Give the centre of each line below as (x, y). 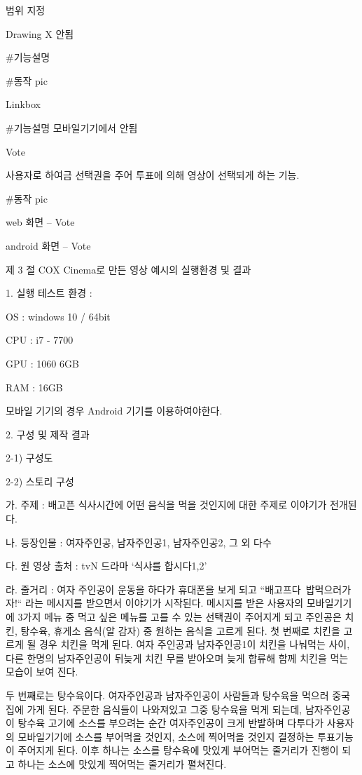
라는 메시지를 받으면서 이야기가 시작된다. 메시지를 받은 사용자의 (165, 603)
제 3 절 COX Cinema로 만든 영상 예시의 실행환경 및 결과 (128, 269)
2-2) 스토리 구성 (40, 481)
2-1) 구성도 (29, 458)
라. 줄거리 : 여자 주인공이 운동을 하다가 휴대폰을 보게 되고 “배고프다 (153, 589)
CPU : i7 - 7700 (40, 340)
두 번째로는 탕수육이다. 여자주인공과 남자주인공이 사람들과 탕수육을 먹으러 (167, 695)
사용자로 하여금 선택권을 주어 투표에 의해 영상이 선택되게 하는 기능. (153, 175)
